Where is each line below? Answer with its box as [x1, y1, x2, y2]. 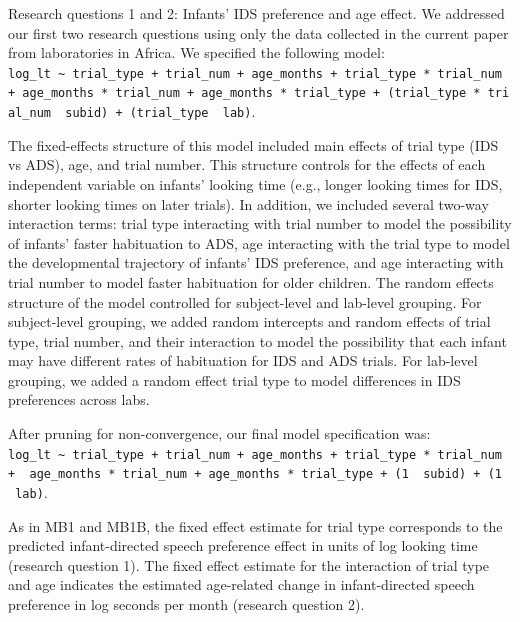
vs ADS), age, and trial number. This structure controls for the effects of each [8, 154, 486, 175]
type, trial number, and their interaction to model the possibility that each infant [8, 330, 507, 351]
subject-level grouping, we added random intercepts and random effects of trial [8, 311, 491, 332]
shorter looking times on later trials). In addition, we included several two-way [8, 193, 489, 214]
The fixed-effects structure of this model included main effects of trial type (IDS [8, 134, 499, 155]
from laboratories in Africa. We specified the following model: [8, 42, 385, 63]
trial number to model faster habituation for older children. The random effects [8, 271, 494, 292]
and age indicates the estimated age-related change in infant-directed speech [8, 574, 475, 595]
